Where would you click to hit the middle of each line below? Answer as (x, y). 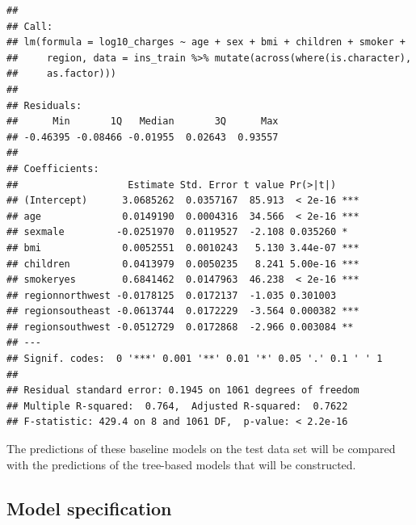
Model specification (89, 508)
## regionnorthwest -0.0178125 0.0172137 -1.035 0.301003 (172, 295)
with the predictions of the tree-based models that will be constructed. (181, 464)
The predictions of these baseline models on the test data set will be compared (201, 449)
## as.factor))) (62, 74)
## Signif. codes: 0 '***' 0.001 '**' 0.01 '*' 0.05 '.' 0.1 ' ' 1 (195, 359)
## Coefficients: (53, 168)
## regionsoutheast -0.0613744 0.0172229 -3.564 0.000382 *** (183, 311)
